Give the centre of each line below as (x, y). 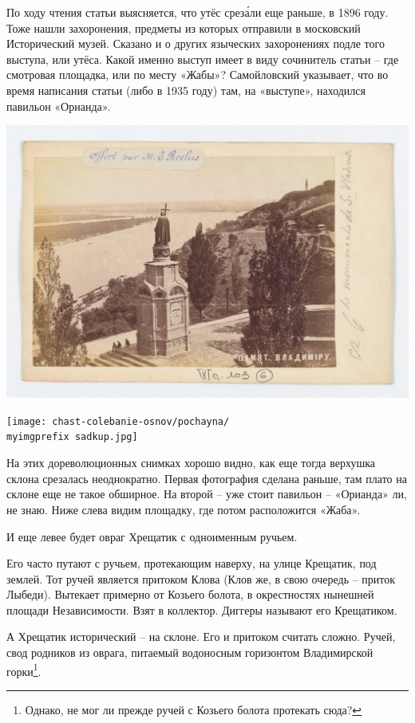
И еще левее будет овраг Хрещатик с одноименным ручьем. (152, 536)
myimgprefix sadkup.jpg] (72, 437)
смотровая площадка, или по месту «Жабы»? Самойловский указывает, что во (198, 75)
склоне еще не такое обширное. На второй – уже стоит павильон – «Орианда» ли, (207, 494)
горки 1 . (24, 670)
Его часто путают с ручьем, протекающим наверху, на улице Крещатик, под (192, 563)
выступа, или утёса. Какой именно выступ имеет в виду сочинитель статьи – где (203, 59)
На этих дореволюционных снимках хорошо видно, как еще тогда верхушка (191, 463)
